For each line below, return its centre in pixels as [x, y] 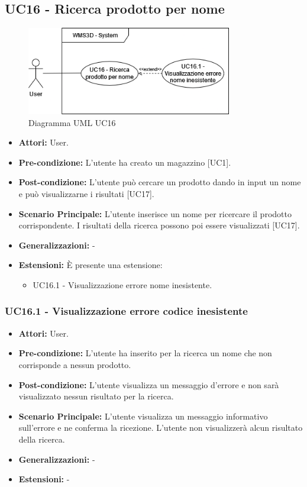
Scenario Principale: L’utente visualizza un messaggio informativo [143, 416]
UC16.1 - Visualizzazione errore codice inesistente [126, 311]
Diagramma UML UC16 [72, 122]
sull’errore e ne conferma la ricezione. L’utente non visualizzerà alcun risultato [161, 428]
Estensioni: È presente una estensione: [91, 265]
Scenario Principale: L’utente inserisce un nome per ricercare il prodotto [155, 213]
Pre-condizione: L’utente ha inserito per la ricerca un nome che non [145, 353]
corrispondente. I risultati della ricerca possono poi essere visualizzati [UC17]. [159, 225]
